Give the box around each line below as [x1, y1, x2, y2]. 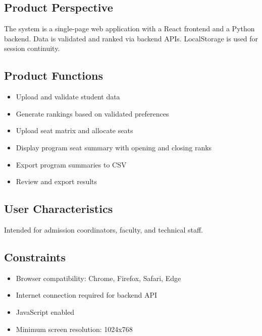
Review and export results [16, 176, 97, 187]
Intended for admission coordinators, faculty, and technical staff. [4, 224, 203, 235]
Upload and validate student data [16, 91, 120, 102]
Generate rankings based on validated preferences [16, 108, 169, 119]
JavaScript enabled [16, 306, 75, 317]
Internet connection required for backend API [16, 290, 157, 300]
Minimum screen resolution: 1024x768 [16, 323, 133, 334]
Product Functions [4, 68, 103, 83]
